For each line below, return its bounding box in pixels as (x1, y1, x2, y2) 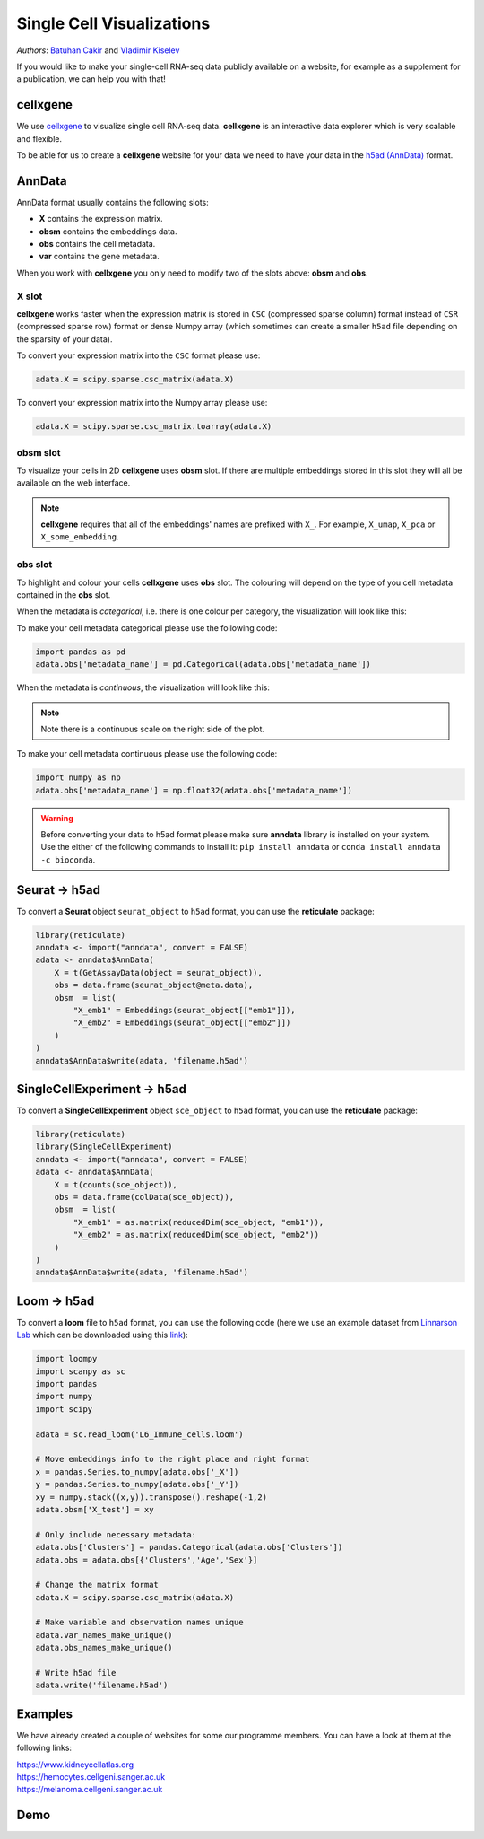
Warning (40, 812, 73, 823)
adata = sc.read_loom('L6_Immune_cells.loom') (35, 1429, 244, 1440)
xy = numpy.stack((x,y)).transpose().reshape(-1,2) (35, 1492, 268, 1502)
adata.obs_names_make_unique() (35, 1642, 174, 1653)
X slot (16, 290, 43, 302)
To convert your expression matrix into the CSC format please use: (16, 350, 261, 361)
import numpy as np (35, 773, 121, 783)
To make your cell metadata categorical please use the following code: (16, 622, 278, 633)
